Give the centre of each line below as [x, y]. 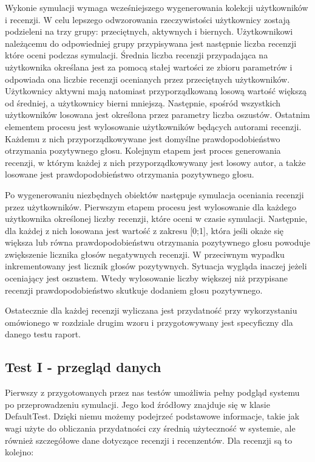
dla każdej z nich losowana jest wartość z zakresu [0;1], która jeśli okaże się [144, 230]
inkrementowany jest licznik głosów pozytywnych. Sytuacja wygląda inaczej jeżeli [156, 266]
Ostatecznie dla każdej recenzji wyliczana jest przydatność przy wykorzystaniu [151, 310]
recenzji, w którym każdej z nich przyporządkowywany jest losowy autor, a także [155, 162]
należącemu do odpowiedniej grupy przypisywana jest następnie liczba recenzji [151, 43]
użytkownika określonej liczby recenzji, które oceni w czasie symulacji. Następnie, [156, 219]
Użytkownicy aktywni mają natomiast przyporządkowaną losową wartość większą [156, 91]
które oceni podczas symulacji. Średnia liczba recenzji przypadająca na [137, 55]
